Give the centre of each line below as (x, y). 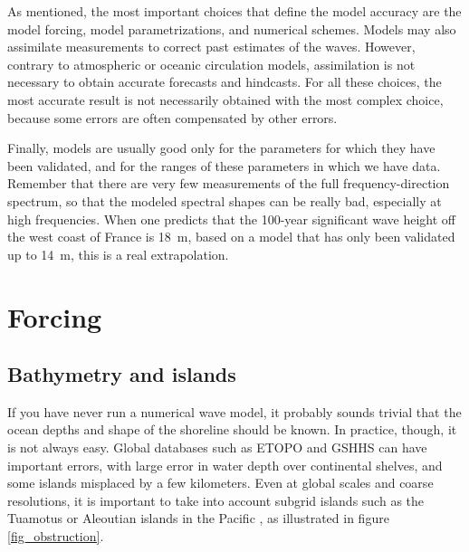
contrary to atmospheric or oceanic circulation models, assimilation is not (211, 64)
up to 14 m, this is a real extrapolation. (118, 254)
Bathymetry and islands (122, 374)
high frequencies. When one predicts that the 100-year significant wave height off (231, 219)
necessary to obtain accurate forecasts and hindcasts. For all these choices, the (225, 82)
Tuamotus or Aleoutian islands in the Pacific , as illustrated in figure (198, 518)
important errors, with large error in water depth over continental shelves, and (225, 465)
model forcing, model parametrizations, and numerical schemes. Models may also (232, 29)
